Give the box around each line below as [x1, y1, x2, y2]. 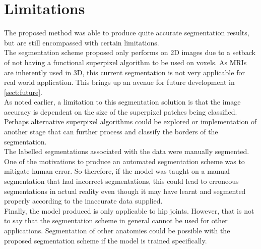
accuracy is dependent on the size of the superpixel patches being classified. [4, 106, 237, 117]
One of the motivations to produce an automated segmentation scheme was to [4, 156, 245, 166]
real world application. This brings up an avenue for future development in [4, 77, 235, 87]
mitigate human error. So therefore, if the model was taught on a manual [4, 166, 230, 176]
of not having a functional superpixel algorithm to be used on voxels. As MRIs [4, 57, 247, 67]
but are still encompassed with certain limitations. [4, 37, 159, 47]
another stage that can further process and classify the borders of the [4, 126, 218, 137]
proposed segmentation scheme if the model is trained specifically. [4, 235, 207, 245]
